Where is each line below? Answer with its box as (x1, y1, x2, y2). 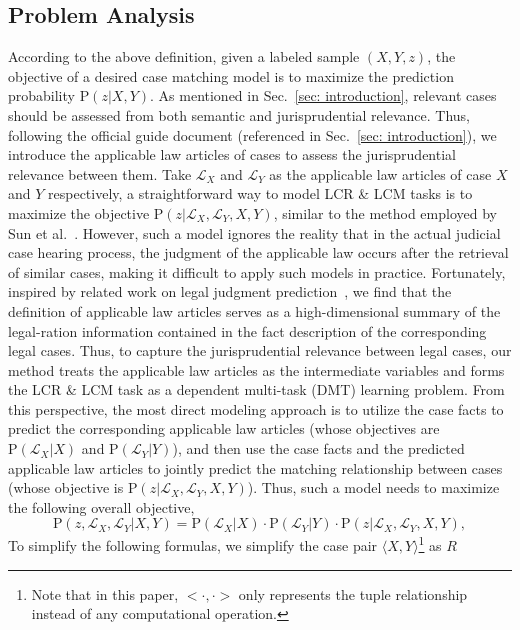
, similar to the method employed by (273, 202, 497, 223)
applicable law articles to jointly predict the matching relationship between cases (8, 457, 503, 478)
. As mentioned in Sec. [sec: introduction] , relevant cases (150, 85, 497, 106)
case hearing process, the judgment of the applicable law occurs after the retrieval (8, 242, 509, 263)
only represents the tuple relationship (238, 583, 468, 604)
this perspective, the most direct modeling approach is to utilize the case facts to (8, 398, 504, 419)
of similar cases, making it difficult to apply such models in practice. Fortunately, (8, 261, 506, 282)
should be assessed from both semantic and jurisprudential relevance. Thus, (8, 104, 470, 125)
